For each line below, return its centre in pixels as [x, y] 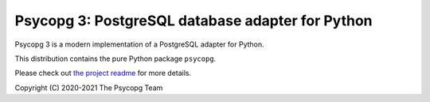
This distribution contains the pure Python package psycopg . [115, 59]
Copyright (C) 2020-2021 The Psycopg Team [89, 88]
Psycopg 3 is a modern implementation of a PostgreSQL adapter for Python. [139, 44]
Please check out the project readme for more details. [103, 73]
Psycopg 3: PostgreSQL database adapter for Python [194, 21]
